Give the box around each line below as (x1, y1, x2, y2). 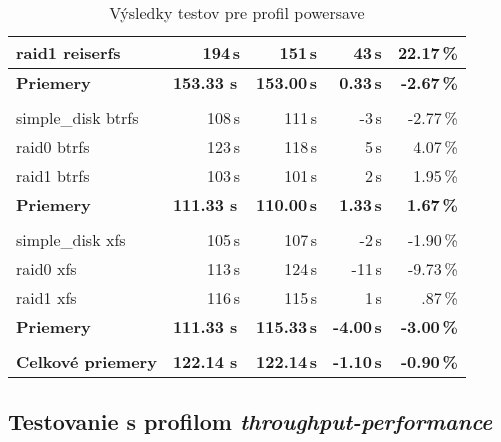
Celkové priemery (16, 350, 157, 373)
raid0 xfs (16, 257, 77, 280)
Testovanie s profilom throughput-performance (8, 406, 493, 437)
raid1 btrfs (16, 164, 90, 187)
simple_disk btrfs (16, 106, 139, 129)
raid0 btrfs (16, 135, 90, 158)
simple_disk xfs (16, 228, 126, 251)
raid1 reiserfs (16, 41, 121, 64)
